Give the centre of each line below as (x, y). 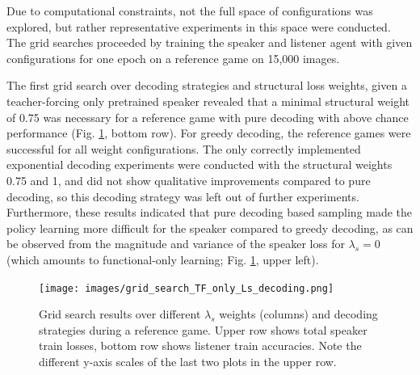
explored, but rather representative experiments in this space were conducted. (199, 26)
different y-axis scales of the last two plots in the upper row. (188, 361)
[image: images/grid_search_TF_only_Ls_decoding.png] (187, 288)
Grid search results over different (120, 314)
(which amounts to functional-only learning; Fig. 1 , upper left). (163, 259)
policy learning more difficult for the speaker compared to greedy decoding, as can (210, 228)
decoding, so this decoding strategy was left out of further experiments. (183, 196)
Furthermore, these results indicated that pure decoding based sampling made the (210, 212)
